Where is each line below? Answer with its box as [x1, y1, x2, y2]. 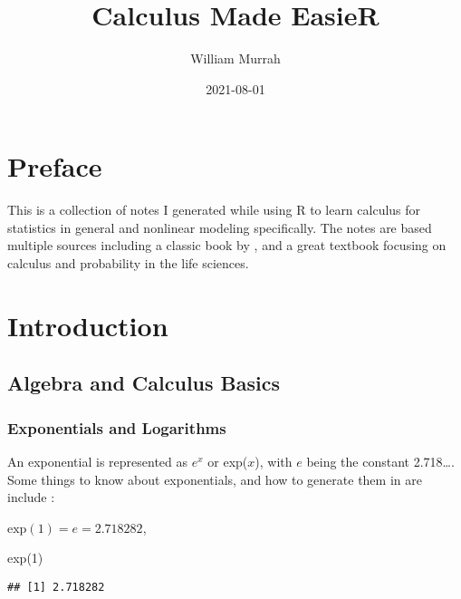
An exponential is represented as [7, 452, 188, 470]
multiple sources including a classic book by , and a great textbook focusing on [7, 236, 447, 255]
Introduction [7, 306, 168, 343]
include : [7, 488, 55, 507]
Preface [7, 148, 102, 185]
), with [255, 452, 293, 470]
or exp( [207, 452, 248, 470]
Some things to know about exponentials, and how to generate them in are [7, 469, 422, 488]
